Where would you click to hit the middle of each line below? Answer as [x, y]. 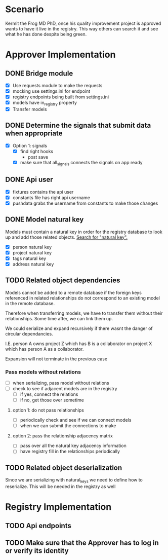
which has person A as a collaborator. [45, 349]
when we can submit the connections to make [68, 426]
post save [38, 157]
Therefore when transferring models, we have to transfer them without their [84, 313]
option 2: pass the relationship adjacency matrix [62, 436]
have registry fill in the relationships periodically [70, 452]
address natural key [33, 264]
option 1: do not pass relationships [48, 410]
